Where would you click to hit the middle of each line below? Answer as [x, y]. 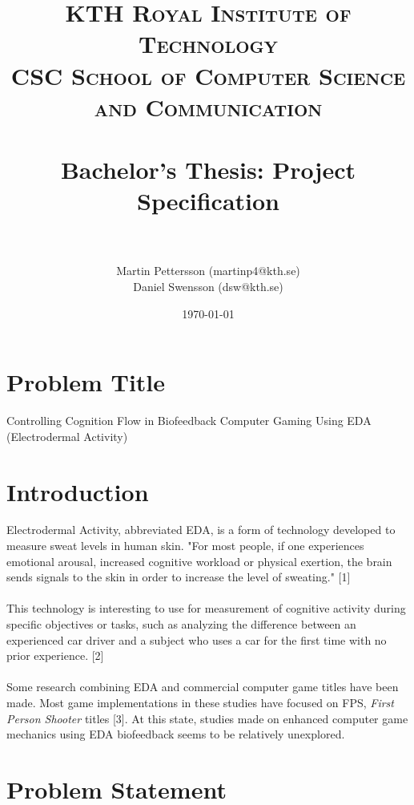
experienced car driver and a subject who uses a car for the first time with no [197, 639]
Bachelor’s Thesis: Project [208, 170]
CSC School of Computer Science [208, 75]
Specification [208, 201]
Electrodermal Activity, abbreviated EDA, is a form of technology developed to [201, 530]
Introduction [78, 491]
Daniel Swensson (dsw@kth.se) [208, 287]
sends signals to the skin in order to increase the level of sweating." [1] [179, 577]
